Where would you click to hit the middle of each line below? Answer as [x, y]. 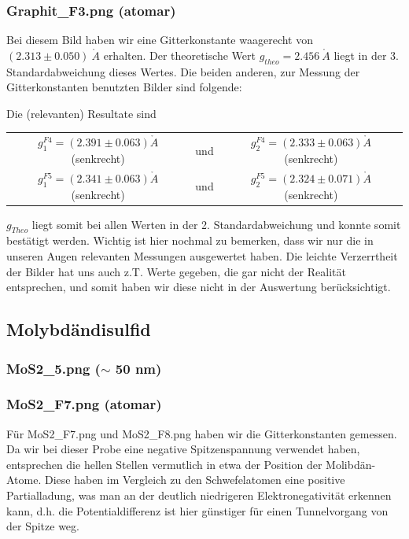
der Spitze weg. [43, 526]
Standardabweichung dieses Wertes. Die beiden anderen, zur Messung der [183, 71]
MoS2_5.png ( [53, 368]
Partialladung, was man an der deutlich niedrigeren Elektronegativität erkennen [199, 495]
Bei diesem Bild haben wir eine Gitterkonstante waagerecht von [160, 40]
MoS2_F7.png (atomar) [84, 404]
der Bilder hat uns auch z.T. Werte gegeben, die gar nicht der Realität [176, 271]
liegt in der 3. [366, 55]
